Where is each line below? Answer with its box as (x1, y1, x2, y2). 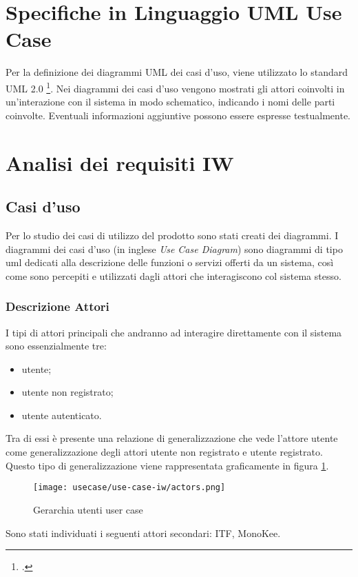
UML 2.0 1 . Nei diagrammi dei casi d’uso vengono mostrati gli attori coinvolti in (6, 79, 345, 95)
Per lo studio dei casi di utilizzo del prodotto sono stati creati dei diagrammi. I (6, 227, 339, 242)
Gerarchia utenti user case (33, 502, 143, 516)
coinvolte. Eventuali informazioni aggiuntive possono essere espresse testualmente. (6, 108, 351, 122)
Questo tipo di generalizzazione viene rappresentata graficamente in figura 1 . (6, 458, 329, 472)
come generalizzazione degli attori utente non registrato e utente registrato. (6, 445, 323, 459)
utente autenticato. (21, 407, 102, 422)
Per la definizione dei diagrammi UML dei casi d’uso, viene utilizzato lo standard (6, 65, 348, 79)
